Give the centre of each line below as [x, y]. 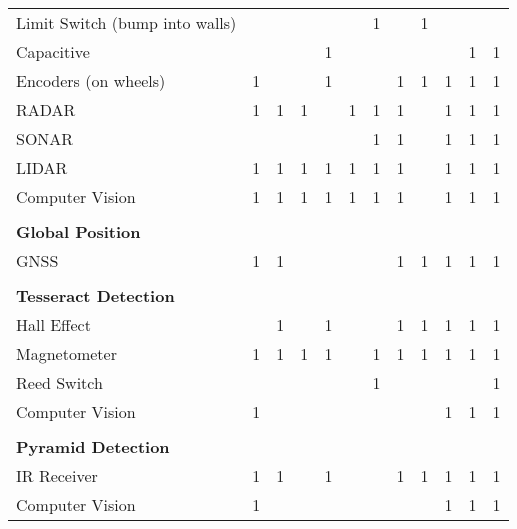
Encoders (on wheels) [91, 80]
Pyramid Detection [93, 446]
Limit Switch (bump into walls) [126, 22]
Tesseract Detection [95, 295]
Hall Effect [53, 324]
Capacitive [53, 51]
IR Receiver [57, 475]
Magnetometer [66, 353]
